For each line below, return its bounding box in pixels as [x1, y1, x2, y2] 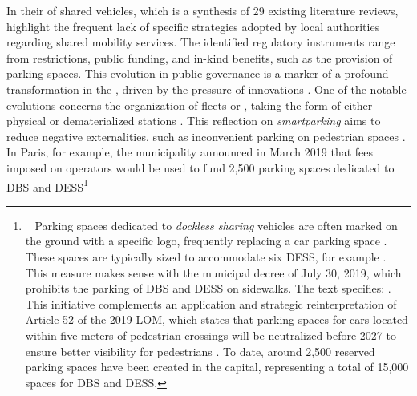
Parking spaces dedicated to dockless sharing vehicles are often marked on [34, 216, 398, 233]
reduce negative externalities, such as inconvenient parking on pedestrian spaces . [6, 127, 406, 144]
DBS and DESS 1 [6, 176, 88, 195]
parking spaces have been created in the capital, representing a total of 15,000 [25, 358, 409, 375]
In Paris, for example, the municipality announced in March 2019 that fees [6, 143, 374, 160]
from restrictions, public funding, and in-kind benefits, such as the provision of [6, 49, 393, 66]
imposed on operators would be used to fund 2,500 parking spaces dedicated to [6, 159, 395, 176]
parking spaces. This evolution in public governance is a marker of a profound [6, 65, 389, 82]
